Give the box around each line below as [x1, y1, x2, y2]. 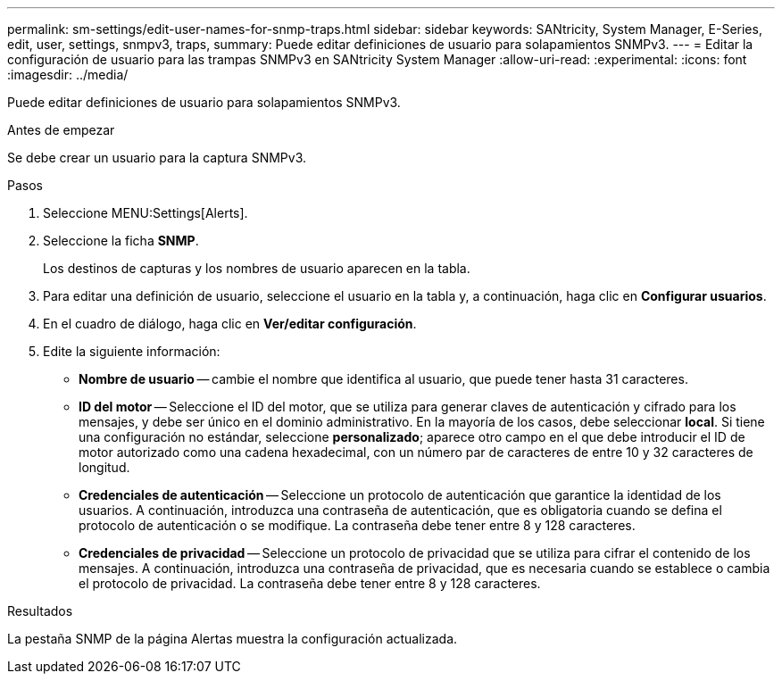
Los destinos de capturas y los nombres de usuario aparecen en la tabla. [43, 261, 470, 276]
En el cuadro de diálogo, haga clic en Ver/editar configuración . [43, 316, 417, 331]
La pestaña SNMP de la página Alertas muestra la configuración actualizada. [7, 631, 458, 646]
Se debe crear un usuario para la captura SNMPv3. [7, 150, 306, 165]
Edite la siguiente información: [43, 344, 220, 359]
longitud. [79, 460, 130, 475]
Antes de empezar [7, 122, 115, 137]
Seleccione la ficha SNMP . [43, 233, 199, 248]
